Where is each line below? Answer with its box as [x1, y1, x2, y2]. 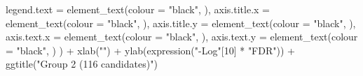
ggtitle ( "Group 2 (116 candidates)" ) [6, 56, 158, 71]
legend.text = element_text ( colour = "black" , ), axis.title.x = [6, 2, 270, 16]
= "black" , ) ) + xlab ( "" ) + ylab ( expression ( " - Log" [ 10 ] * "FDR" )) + [6, 43, 295, 57]
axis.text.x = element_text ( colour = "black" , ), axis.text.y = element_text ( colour [6, 29, 358, 44]
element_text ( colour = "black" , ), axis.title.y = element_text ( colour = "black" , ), [6, 15, 356, 30]
